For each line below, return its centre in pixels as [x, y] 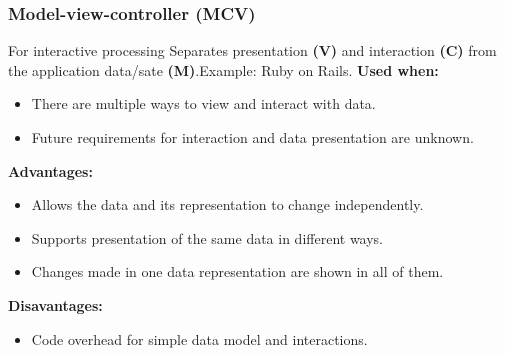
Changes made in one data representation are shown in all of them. [237, 271]
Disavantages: [55, 304]
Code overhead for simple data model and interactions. [199, 338]
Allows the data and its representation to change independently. [227, 204]
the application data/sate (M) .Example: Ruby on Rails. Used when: [223, 69]
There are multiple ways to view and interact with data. [203, 103]
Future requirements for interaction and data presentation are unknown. [252, 137]
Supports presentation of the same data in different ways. [207, 237]
